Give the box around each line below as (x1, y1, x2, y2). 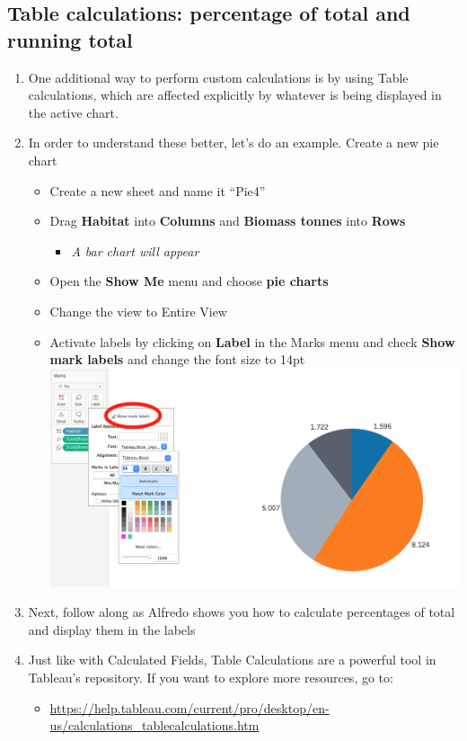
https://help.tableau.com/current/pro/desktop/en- (49, 698, 330, 717)
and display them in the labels (28, 620, 196, 638)
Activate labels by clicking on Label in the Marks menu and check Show (49, 332, 455, 351)
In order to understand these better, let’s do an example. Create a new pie (28, 133, 439, 152)
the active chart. (28, 103, 119, 121)
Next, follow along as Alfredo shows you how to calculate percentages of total (28, 603, 455, 621)
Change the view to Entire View (49, 301, 227, 320)
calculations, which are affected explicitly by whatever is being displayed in (28, 85, 442, 104)
